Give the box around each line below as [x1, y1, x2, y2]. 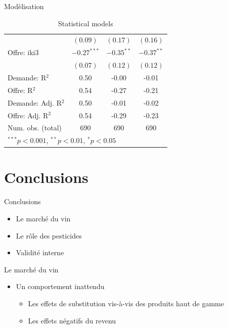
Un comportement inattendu [16, 281, 105, 292]
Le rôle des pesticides [16, 230, 82, 241]
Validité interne [16, 247, 64, 258]
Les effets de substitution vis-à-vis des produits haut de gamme [28, 298, 224, 308]
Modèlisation [4, 1, 44, 11]
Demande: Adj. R [8, 97, 62, 108]
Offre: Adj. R [8, 110, 49, 120]
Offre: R [8, 84, 33, 95]
